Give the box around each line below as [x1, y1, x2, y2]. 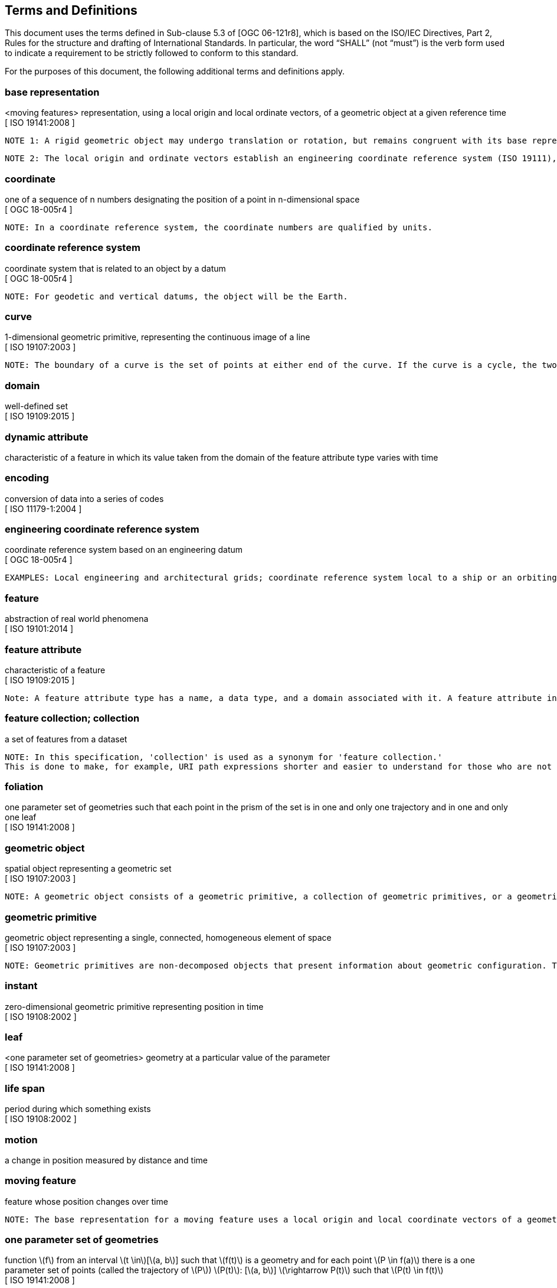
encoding [5, 472, 49, 484]
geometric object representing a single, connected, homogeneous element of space [5, 932, 332, 943]
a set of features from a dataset [5, 733, 127, 744]
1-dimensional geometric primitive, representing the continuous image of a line [5, 332, 310, 343]
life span [5, 1082, 45, 1094]
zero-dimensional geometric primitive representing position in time [5, 1001, 264, 1012]
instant [5, 980, 38, 992]
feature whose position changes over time [5, 1196, 168, 1207]
